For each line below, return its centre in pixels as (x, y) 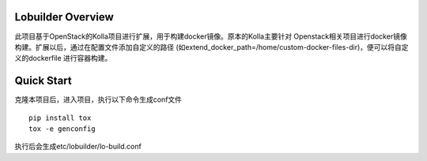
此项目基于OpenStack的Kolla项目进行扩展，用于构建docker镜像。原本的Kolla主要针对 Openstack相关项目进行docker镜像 (211, 36)
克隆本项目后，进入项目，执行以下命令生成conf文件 (98, 99)
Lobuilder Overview (64, 17)
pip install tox (60, 118)
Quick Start (43, 81)
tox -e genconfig (62, 129)
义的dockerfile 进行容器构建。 (63, 58)
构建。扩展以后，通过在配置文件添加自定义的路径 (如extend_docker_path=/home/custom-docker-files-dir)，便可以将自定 (212, 47)
